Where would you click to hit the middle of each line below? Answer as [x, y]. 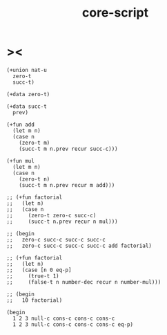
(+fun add [21, 125]
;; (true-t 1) [33, 276]
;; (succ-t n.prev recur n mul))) [62, 221]
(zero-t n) [35, 179]
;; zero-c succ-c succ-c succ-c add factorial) [79, 246]
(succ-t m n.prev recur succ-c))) [68, 149]
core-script [115, 13]
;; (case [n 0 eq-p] [39, 270]
